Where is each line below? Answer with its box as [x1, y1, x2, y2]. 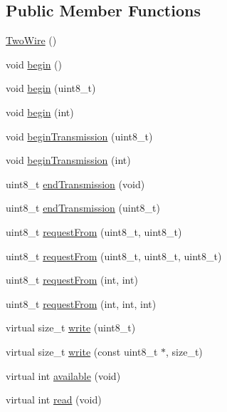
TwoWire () [6, 33, 57, 48]
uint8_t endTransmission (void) [6, 176, 145, 191]
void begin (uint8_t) [6, 81, 96, 96]
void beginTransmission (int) [6, 153, 131, 168]
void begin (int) [6, 104, 74, 119]
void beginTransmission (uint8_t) [6, 128, 153, 143]
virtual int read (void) [6, 392, 102, 407]
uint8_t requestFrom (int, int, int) [6, 296, 157, 311]
